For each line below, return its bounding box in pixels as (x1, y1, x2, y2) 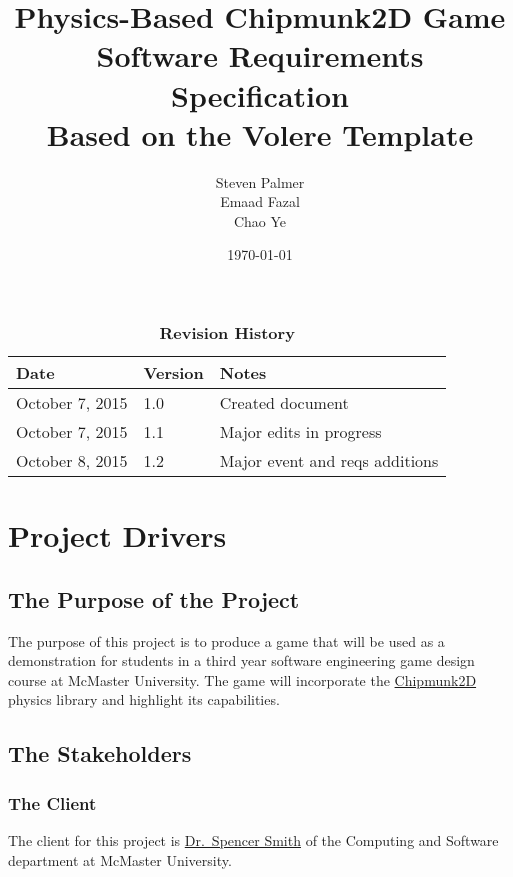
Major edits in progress (219, 420, 382, 444)
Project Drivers (8, 515, 227, 556)
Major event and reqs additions (219, 449, 439, 473)
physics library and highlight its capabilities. (8, 689, 280, 710)
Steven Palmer (215, 171, 305, 192)
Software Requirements (96, 35, 424, 76)
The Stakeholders (8, 738, 192, 769)
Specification (171, 74, 349, 115)
